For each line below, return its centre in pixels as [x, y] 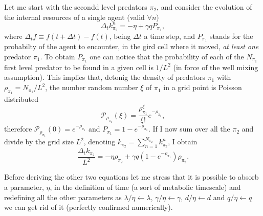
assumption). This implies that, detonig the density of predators [105, 77]
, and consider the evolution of [204, 7]
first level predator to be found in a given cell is [79, 67]
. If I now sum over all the [189, 129]
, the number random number [92, 87]
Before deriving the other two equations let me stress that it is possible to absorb [131, 177]
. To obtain [58, 56]
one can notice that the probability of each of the [167, 56]
